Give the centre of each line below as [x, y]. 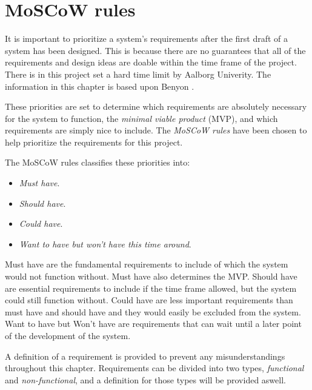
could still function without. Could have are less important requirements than [149, 300]
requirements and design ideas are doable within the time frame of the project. [151, 62]
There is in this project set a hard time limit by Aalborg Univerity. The [138, 74]
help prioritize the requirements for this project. [94, 142]
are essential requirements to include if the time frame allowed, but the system [151, 288]
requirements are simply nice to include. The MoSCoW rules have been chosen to [156, 130]
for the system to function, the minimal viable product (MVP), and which [141, 118]
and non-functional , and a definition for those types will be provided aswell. [145, 379]
